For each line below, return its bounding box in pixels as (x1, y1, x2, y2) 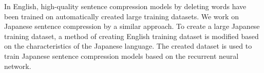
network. (4, 60, 31, 71)
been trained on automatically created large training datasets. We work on (4, 11, 239, 21)
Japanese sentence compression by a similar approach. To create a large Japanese (4, 21, 260, 31)
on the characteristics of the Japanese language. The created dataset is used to (4, 41, 252, 51)
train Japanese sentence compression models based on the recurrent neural (4, 50, 239, 61)
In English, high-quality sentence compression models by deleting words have (4, 1, 247, 11)
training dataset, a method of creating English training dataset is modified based (4, 30, 259, 41)
